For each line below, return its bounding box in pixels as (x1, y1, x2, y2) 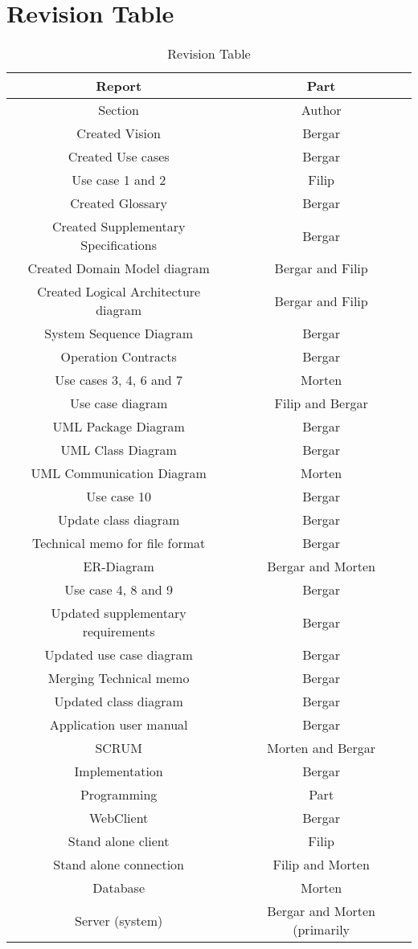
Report (96, 76, 142, 96)
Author (301, 100, 342, 120)
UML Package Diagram (52, 417, 185, 436)
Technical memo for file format (32, 534, 206, 553)
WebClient (88, 808, 149, 828)
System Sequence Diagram (44, 324, 194, 343)
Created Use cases (68, 147, 170, 166)
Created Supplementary (51, 217, 186, 236)
